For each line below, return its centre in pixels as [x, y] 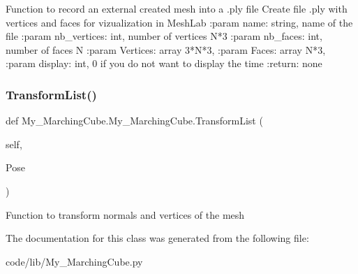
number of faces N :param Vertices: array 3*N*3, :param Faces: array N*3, [166, 49]
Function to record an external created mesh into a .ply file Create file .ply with [177, 8]
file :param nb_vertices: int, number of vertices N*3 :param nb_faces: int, [164, 36]
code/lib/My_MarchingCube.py [74, 261]
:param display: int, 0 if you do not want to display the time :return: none [164, 63]
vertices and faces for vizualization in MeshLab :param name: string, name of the [179, 22]
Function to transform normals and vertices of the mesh [125, 214]
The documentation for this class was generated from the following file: [157, 238]
